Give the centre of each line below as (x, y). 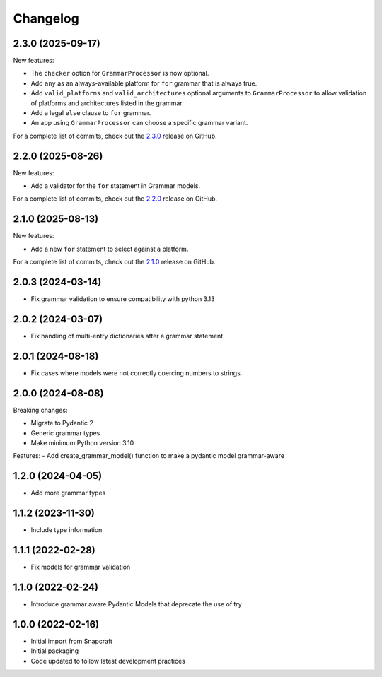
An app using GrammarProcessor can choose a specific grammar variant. (139, 123)
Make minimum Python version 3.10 (82, 442)
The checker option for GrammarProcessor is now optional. (120, 73)
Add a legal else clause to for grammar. (91, 113)
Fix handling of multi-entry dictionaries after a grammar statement (127, 336)
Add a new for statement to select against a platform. (110, 249)
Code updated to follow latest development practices (108, 661)
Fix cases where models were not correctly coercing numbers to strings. (137, 373)
